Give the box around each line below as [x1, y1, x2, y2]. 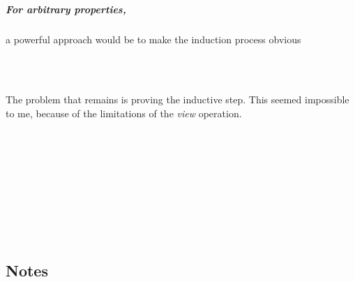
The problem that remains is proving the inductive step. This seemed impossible [6, 92, 349, 107]
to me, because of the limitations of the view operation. [6, 105, 242, 120]
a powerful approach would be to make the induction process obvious [6, 31, 301, 46]
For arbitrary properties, [6, 1, 126, 16]
